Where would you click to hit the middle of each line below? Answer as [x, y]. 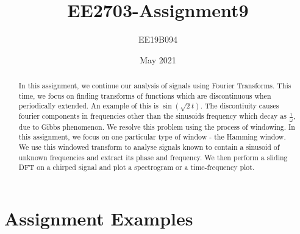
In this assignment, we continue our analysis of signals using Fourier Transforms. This [155, 86]
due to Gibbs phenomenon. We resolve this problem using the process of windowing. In [157, 126]
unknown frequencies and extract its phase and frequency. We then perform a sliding [153, 157]
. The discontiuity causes [240, 106]
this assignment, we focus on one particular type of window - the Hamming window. [152, 137]
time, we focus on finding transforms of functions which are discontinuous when [145, 95]
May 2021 [158, 59]
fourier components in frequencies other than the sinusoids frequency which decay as [152, 116]
